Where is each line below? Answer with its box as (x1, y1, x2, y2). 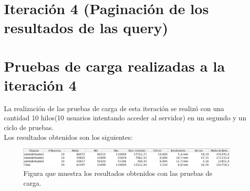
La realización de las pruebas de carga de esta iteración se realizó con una (4, 103, 224, 113)
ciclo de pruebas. (4, 122, 54, 133)
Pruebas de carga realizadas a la (4, 56, 225, 76)
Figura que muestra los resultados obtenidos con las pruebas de (23, 168, 212, 178)
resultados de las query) (4, 18, 168, 38)
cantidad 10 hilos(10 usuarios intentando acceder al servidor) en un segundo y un (4, 113, 247, 123)
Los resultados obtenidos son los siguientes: (4, 132, 133, 142)
